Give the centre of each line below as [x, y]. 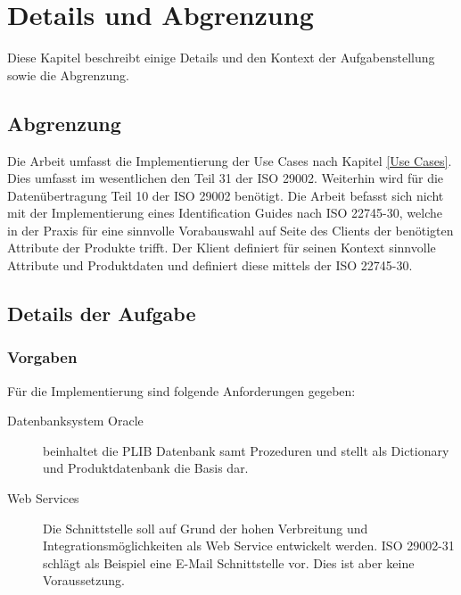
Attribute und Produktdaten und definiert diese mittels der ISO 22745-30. [210, 265]
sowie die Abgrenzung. [69, 74]
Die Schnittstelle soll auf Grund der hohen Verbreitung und [206, 528]
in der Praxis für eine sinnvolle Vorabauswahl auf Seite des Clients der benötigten [230, 230]
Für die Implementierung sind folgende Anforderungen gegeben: [181, 390]
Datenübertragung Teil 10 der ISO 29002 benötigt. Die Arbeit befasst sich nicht [226, 195]
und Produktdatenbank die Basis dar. [146, 468]
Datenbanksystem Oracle [75, 421]
